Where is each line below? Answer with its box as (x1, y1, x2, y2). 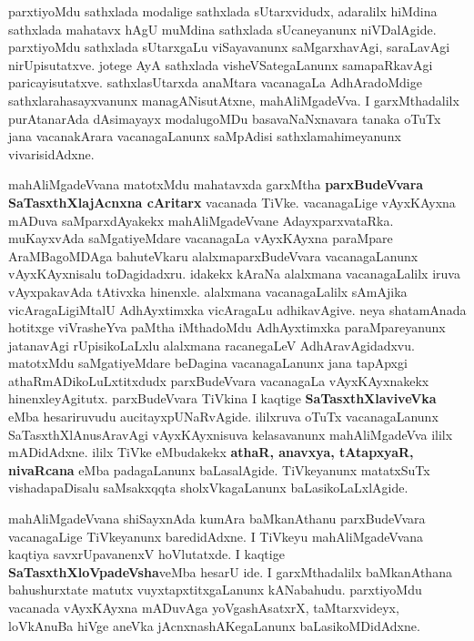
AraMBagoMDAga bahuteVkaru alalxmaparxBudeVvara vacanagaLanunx (8, 246, 419, 265)
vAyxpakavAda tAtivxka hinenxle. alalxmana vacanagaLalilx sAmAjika (8, 281, 408, 300)
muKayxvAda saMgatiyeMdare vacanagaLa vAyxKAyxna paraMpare (8, 229, 393, 248)
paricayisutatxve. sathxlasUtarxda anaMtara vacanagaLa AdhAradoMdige (8, 73, 422, 92)
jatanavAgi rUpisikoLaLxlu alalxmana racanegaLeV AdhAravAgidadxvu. (8, 335, 415, 354)
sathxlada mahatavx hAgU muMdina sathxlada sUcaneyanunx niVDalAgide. (8, 19, 437, 38)
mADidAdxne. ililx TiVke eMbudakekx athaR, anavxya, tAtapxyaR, (8, 443, 414, 462)
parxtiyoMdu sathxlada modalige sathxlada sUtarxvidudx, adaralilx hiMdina (8, 2, 438, 20)
